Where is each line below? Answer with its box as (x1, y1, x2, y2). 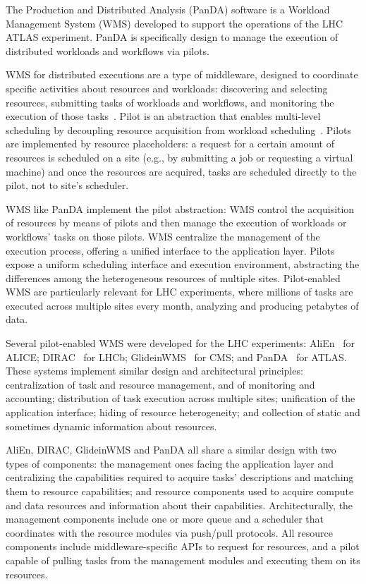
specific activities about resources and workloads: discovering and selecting (6, 80, 328, 95)
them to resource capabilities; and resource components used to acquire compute (6, 484, 354, 498)
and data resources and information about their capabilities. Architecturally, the (6, 497, 353, 512)
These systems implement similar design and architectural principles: (6, 363, 303, 378)
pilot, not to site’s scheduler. (6, 178, 129, 193)
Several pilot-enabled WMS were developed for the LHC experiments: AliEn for (6, 336, 355, 351)
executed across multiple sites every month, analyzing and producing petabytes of (6, 298, 359, 312)
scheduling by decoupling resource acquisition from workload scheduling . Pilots (6, 122, 352, 137)
